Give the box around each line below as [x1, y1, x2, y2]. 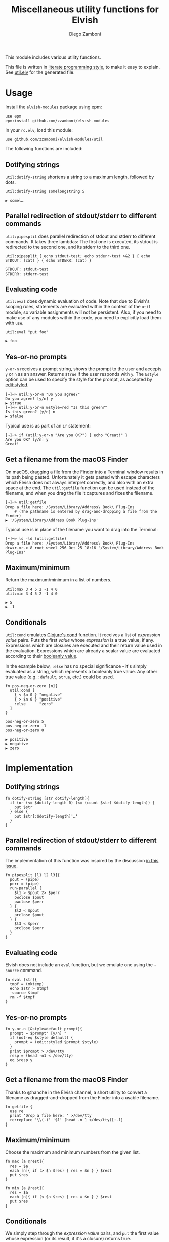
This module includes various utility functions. [5, 54, 101, 60]
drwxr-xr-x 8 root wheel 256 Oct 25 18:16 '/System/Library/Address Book [5, 545, 164, 550]
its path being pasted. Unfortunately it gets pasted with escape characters [5, 474, 160, 480]
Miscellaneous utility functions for [11, 4, 159, 15]
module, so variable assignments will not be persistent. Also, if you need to [5, 309, 161, 315]
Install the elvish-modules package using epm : [5, 104, 102, 110]
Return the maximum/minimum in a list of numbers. [5, 576, 112, 583]
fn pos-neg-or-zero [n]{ [5, 683, 58, 688]
